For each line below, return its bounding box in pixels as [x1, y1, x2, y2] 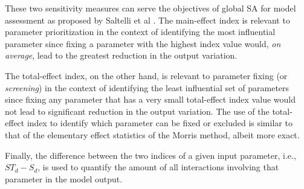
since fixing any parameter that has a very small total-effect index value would [5, 93, 296, 106]
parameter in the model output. [5, 172, 123, 185]
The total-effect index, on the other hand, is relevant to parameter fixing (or [5, 69, 288, 82]
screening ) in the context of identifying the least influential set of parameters [5, 81, 289, 94]
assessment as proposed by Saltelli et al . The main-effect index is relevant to [5, 13, 290, 26]
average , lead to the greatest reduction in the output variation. [5, 49, 238, 62]
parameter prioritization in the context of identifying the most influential [5, 25, 276, 38]
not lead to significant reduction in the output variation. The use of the [5, 104, 270, 117]
